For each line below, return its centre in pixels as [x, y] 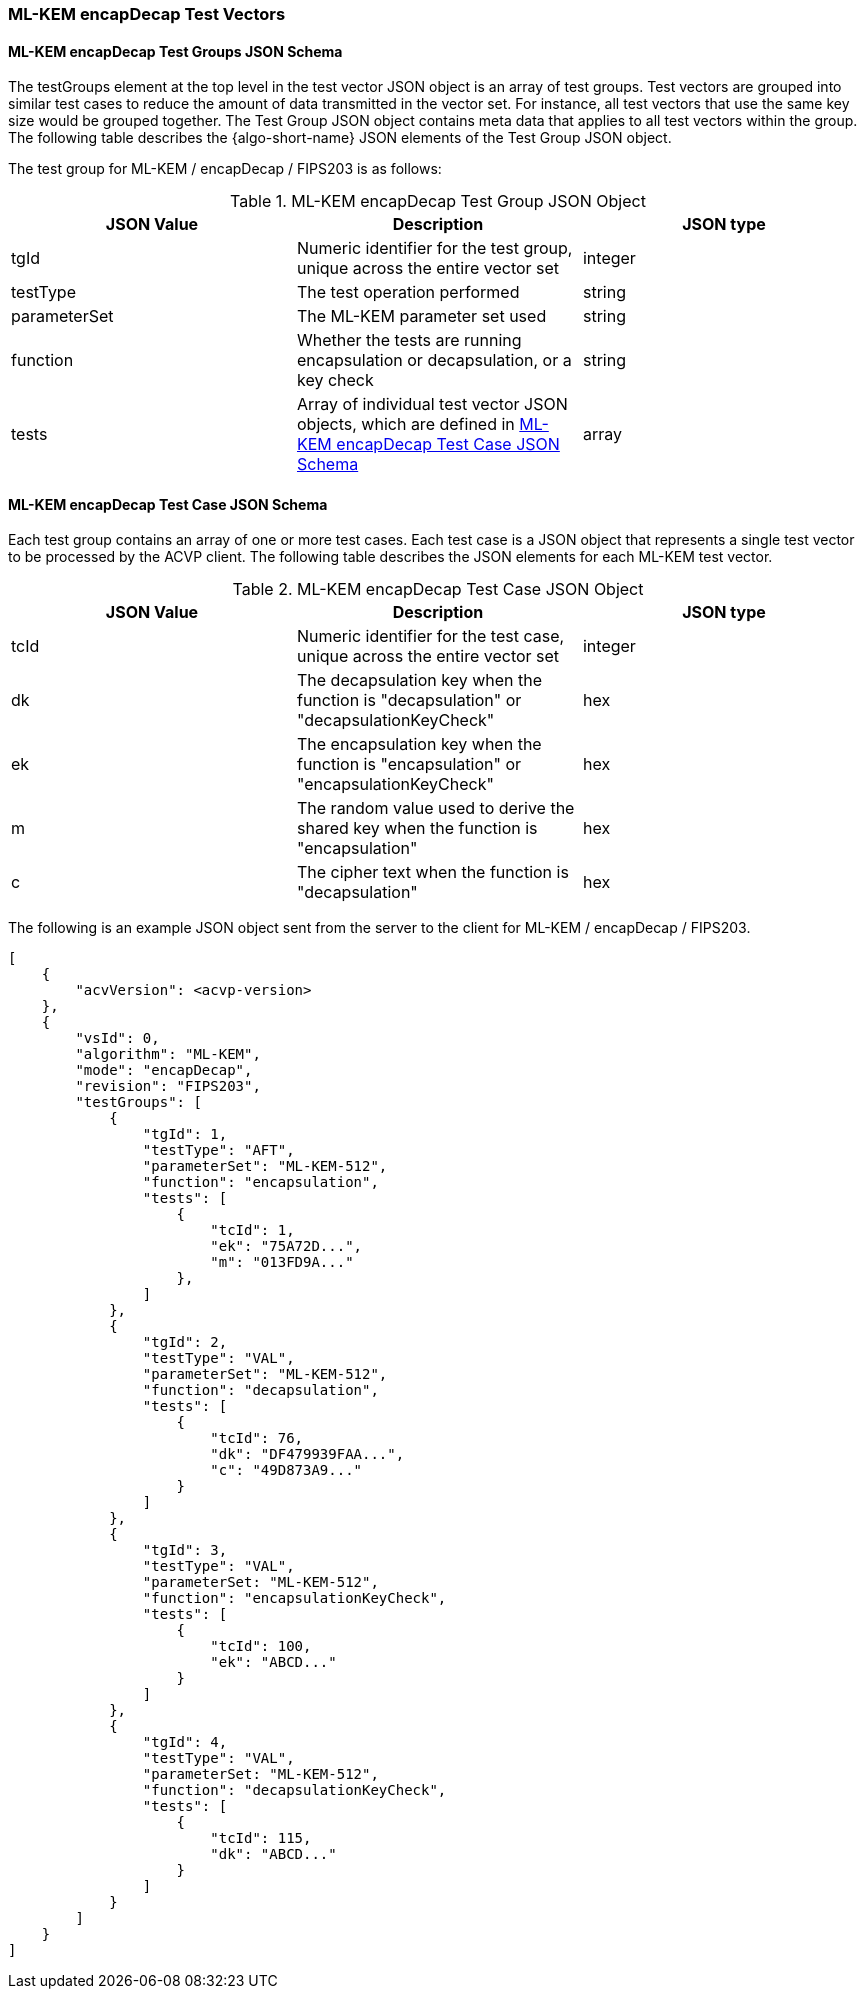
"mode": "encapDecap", [164, 1070]
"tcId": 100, [261, 1646]
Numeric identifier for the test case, [430, 636]
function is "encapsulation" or [409, 764]
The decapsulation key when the [419, 680]
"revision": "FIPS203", [168, 1086]
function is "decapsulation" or [409, 700]
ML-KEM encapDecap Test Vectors [147, 14]
